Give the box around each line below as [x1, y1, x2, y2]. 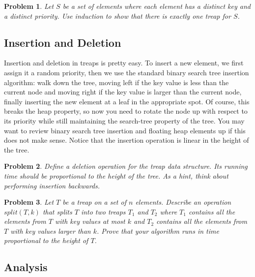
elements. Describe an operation [135, 197, 231, 207]
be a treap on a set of [62, 197, 126, 207]
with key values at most [55, 216, 125, 226]
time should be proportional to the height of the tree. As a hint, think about [4, 170, 228, 181]
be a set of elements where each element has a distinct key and [62, 1, 251, 11]
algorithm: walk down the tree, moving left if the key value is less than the [4, 77, 229, 87]
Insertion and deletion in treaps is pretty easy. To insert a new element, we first [4, 58, 244, 68]
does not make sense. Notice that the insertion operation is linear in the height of [4, 135, 249, 145]
